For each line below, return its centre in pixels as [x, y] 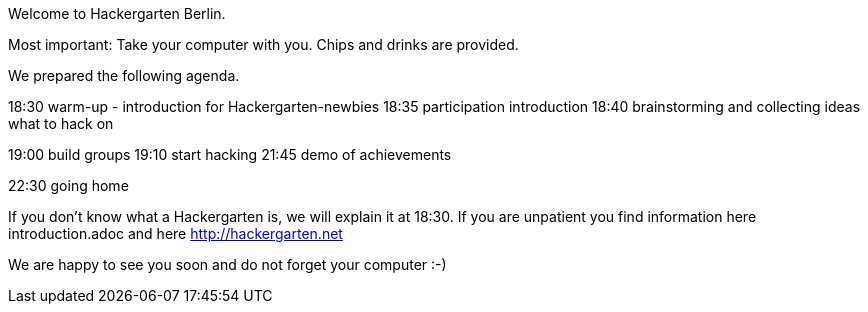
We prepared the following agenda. [124, 75]
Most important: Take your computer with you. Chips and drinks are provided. [263, 44]
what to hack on [61, 123]
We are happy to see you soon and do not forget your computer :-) [227, 264]
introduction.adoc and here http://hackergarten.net [175, 233]
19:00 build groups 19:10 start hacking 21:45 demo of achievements [230, 154]
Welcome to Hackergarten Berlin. [117, 13]
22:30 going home [68, 185]
